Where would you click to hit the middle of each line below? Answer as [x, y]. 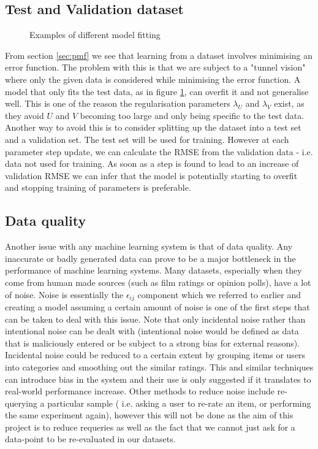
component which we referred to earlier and [219, 294]
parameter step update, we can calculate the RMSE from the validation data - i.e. [159, 151]
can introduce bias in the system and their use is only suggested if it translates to [158, 379]
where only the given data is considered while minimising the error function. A [153, 79]
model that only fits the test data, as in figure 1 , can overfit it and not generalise [157, 91]
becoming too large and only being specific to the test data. [192, 115]
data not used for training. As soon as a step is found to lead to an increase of [152, 163]
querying [21, 403]
